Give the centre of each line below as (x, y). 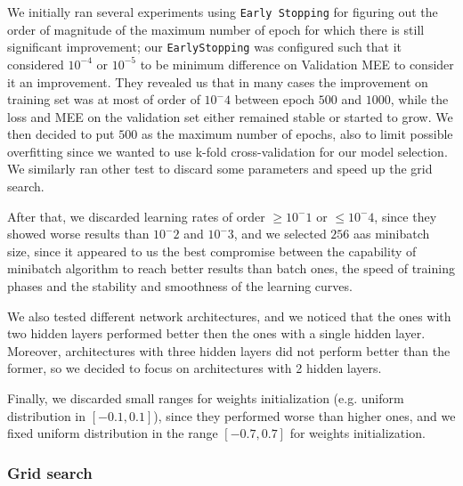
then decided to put (61, 134)
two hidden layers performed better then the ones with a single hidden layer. (216, 333)
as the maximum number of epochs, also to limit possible (297, 134)
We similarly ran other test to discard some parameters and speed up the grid (220, 169)
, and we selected (280, 234)
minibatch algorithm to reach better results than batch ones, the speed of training (231, 268)
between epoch (275, 99)
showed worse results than (78, 234)
